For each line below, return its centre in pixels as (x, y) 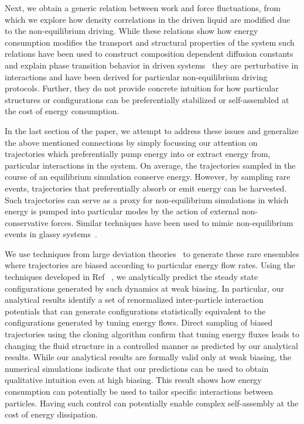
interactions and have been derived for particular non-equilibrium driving (136, 76)
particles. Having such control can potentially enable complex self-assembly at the (152, 403)
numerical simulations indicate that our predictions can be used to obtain (137, 368)
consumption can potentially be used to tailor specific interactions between (139, 391)
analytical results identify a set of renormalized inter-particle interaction (134, 300)
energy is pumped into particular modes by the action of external (122, 211)
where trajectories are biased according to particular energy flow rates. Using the (150, 265)
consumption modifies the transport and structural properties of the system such (150, 42)
